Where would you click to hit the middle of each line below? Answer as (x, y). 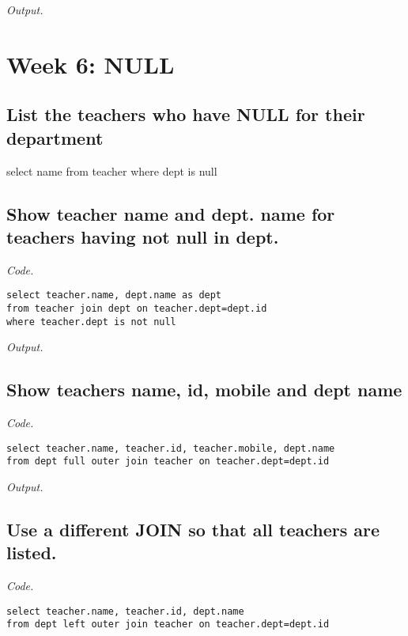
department (55, 137)
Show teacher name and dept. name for (171, 213)
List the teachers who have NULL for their (186, 114)
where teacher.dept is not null (91, 322)
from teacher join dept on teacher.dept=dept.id (137, 309)
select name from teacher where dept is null (112, 170)
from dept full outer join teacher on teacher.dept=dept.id (168, 462)
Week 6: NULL (91, 64)
